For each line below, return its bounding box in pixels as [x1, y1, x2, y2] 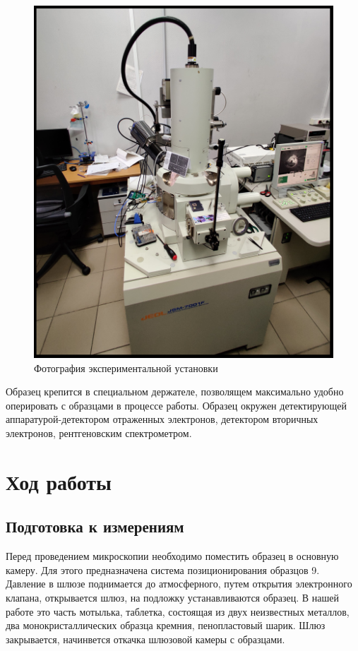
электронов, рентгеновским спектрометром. [6, 426, 192, 441]
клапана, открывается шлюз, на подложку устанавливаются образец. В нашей [6, 590, 340, 604]
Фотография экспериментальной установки [34, 360, 218, 375]
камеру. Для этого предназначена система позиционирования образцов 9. [6, 562, 320, 577]
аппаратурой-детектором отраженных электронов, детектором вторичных [6, 412, 318, 426]
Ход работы [6, 467, 112, 496]
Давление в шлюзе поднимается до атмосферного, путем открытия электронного [6, 576, 352, 591]
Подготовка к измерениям [6, 515, 184, 537]
